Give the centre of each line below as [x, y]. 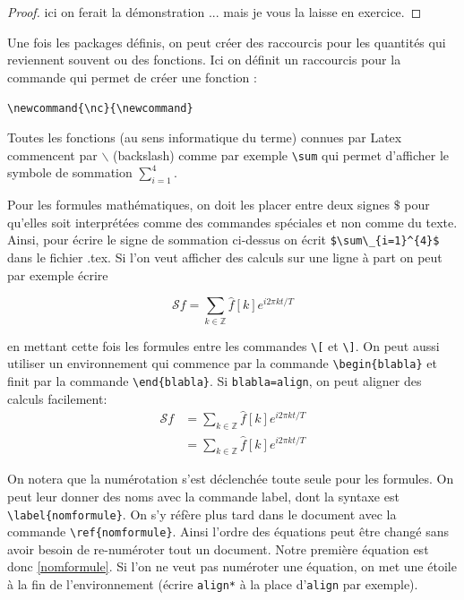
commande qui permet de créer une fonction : [132, 77]
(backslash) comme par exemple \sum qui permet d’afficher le [281, 154]
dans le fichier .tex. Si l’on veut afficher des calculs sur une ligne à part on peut [225, 257]
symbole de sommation [70, 172]
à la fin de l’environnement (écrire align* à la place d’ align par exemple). [213, 584]
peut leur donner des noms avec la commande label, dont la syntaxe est [203, 496]
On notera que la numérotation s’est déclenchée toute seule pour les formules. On [231, 479]
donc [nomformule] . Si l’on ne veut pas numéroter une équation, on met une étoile [232, 566]
